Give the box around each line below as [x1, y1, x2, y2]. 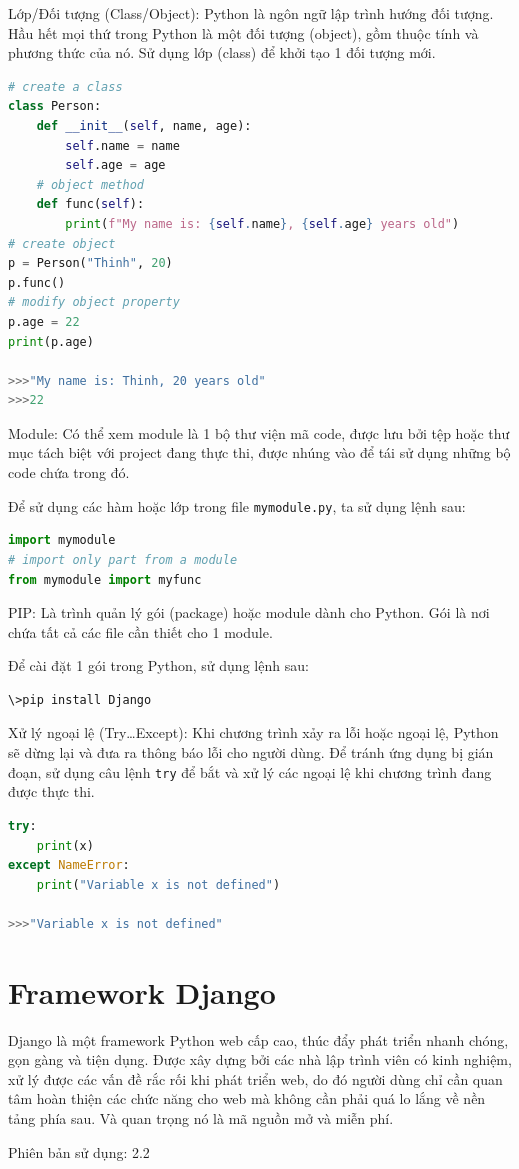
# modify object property [8, 295, 180, 310]
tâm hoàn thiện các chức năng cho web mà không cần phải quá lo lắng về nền [8, 1088, 486, 1109]
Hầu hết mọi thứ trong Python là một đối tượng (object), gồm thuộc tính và [8, 22, 479, 43]
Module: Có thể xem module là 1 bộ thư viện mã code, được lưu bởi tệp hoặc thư [8, 422, 510, 443]
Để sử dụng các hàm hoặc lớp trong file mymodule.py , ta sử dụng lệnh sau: [8, 495, 466, 516]
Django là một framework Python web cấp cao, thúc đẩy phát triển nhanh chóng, [8, 1029, 509, 1050]
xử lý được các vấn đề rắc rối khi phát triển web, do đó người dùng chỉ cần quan [8, 1068, 503, 1089]
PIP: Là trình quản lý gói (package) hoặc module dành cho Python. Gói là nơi [8, 602, 490, 623]
